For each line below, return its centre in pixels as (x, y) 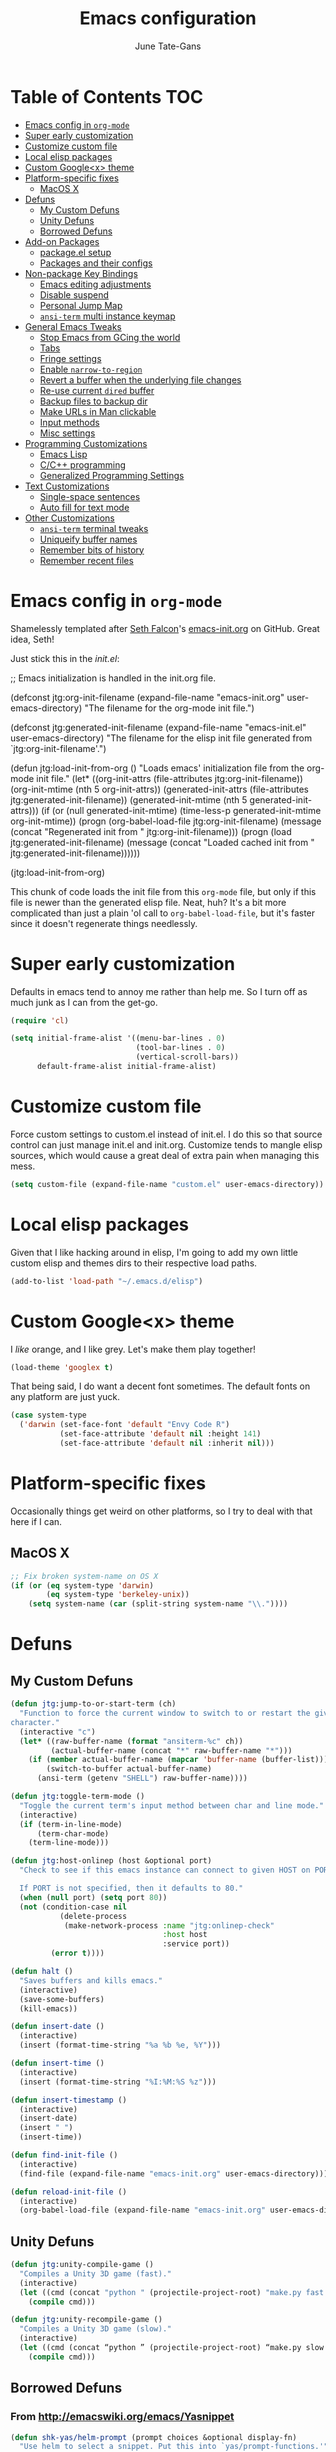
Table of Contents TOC (107, 96)
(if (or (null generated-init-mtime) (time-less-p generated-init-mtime (181, 810)
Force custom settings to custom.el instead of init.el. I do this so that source (166, 1134)
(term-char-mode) (73, 1833)
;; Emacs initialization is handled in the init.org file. (113, 678)
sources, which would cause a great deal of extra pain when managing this (165, 1155)
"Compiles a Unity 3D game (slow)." (95, 2329)
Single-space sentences (90, 496)
